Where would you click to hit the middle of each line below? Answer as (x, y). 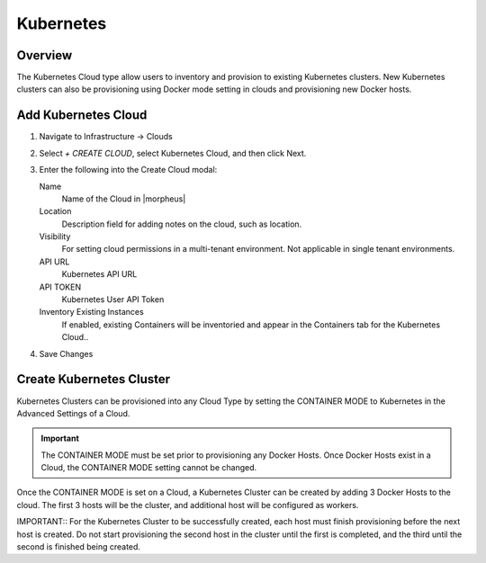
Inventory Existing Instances (91, 312)
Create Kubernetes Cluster (94, 379)
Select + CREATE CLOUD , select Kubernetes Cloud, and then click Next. (173, 153)
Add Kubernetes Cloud (82, 116)
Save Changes (66, 353)
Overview (45, 55)
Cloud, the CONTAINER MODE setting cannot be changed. (149, 468)
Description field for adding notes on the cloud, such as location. (182, 224)
